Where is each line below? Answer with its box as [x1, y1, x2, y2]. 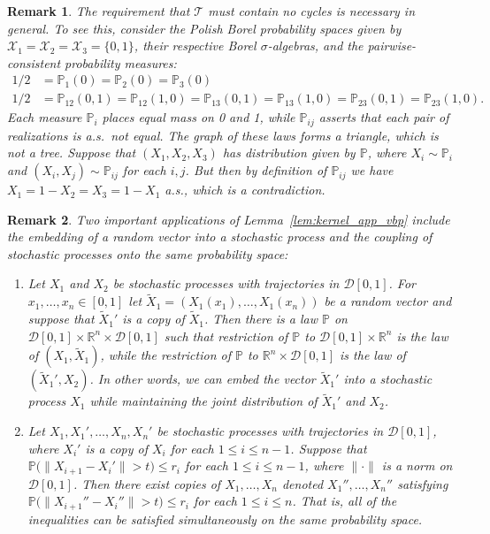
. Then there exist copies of [73, 474, 221, 492]
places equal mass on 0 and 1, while [102, 108, 295, 126]
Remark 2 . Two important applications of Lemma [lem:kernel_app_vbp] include [7, 210, 450, 228]
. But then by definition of [185, 161, 327, 179]
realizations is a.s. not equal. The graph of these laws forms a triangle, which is [7, 126, 439, 144]
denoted [281, 474, 324, 492]
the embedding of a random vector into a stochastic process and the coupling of [7, 227, 433, 246]
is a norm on [381, 456, 453, 475]
